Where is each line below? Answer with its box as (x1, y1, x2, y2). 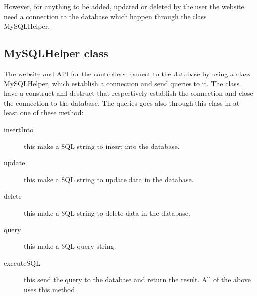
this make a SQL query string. (24, 241, 116, 251)
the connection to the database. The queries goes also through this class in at (4, 97, 240, 108)
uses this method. (24, 284, 77, 294)
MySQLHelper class (4, 45, 108, 61)
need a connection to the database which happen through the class (4, 11, 207, 21)
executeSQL (4, 257, 40, 268)
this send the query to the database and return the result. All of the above (24, 274, 251, 285)
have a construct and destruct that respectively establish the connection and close (4, 88, 253, 98)
